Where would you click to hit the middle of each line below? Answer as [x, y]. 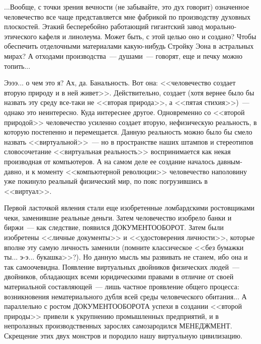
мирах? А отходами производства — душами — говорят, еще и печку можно [123, 55]
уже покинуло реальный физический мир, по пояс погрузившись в [106, 181]
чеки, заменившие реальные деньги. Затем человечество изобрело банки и [118, 217]
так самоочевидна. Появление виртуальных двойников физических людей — [122, 266]
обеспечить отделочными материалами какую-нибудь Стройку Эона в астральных [129, 46]
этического [20, 36]
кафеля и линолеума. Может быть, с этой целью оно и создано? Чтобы [148, 36]
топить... [17, 66]
